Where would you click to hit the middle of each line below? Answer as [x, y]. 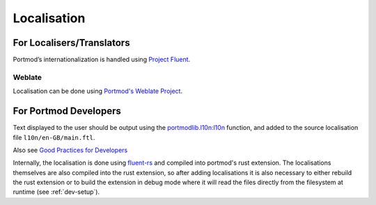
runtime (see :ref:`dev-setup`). [56, 192]
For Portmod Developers [67, 111]
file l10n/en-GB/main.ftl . [54, 137]
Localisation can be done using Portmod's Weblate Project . [98, 91]
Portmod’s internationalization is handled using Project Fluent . [102, 60]
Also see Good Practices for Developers [70, 150]
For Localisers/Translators [71, 43]
